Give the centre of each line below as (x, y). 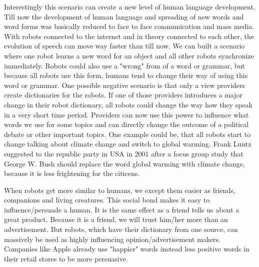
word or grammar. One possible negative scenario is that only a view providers (125, 85)
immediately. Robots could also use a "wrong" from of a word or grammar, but (124, 65)
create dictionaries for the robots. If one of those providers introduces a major (123, 95)
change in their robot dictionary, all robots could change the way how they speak (128, 104)
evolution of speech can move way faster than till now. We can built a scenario (124, 46)
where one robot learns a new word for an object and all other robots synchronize (129, 55)
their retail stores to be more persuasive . (66, 258)
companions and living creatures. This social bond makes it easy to (107, 200)
